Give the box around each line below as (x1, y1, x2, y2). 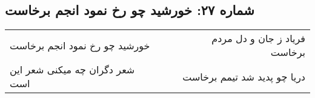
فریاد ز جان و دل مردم (211, 31, 305, 46)
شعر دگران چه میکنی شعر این (10, 63, 135, 77)
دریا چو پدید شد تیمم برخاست (182, 69, 305, 84)
